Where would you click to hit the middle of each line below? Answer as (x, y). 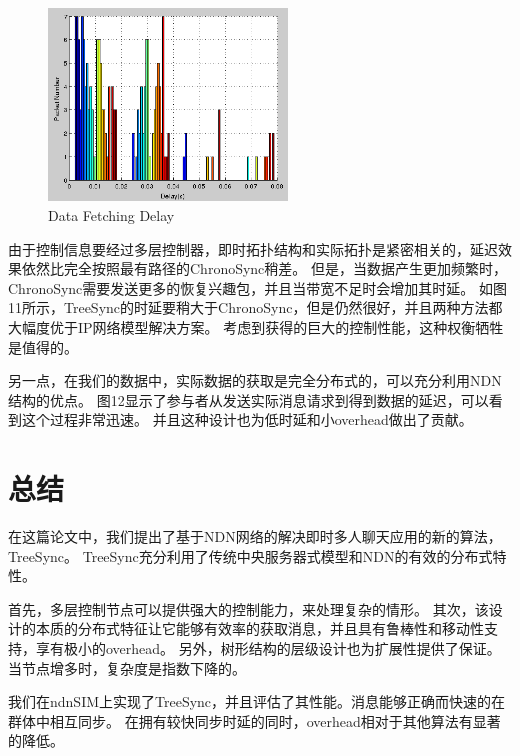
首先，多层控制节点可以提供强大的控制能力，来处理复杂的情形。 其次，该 (248, 608)
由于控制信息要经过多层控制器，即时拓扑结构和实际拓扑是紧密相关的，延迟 (253, 248)
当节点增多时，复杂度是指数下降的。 (127, 667)
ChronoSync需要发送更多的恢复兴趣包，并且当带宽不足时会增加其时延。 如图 (257, 287)
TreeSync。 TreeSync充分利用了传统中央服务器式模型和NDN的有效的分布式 (250, 555)
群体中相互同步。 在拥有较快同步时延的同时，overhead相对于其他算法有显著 (254, 720)
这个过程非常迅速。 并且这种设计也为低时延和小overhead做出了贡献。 (247, 419)
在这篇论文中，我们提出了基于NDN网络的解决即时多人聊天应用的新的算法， (255, 536)
